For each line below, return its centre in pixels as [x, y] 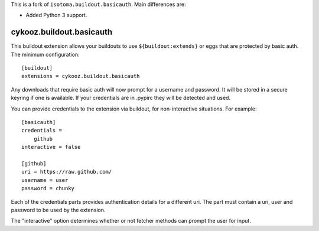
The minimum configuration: [45, 54]
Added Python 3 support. [56, 15]
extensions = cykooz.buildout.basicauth [81, 76]
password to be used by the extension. [58, 210]
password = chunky [48, 188]
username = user [45, 180]
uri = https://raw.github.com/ [67, 172]
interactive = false [51, 147]
